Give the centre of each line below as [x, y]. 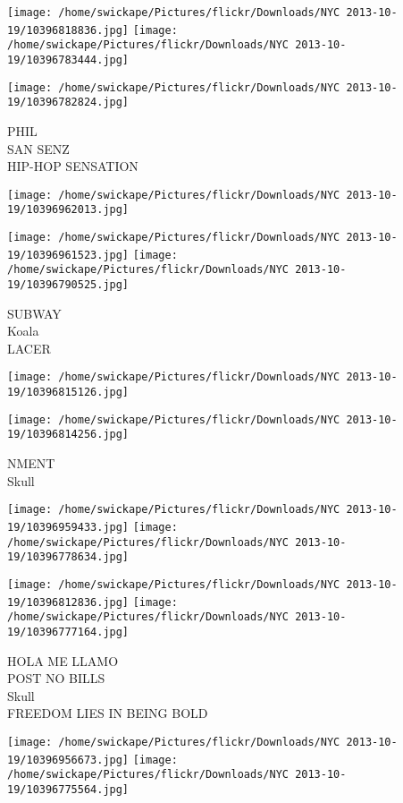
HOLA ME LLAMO [63, 660]
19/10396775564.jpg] [68, 789]
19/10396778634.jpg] [68, 557]
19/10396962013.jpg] [68, 210]
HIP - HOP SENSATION [73, 166]
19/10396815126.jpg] [68, 393]
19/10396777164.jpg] [68, 632]
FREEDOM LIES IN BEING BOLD [108, 713]
